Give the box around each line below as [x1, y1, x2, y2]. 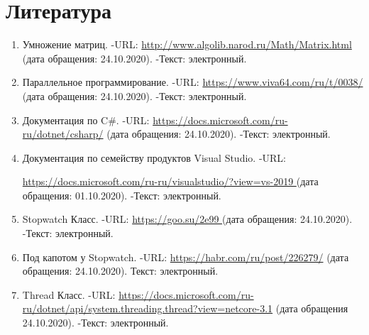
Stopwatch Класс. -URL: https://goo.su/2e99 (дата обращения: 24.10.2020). [22, 212, 353, 226]
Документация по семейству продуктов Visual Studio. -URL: [22, 150, 286, 165]
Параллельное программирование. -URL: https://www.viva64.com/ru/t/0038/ [22, 75, 363, 89]
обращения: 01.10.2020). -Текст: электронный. [22, 187, 221, 202]
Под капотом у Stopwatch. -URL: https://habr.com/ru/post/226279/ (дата [22, 249, 349, 264]
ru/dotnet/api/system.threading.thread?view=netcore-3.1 [22, 301, 273, 316]
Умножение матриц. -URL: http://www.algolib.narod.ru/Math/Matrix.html [22, 37, 352, 52]
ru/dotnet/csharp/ [22, 126, 104, 141]
